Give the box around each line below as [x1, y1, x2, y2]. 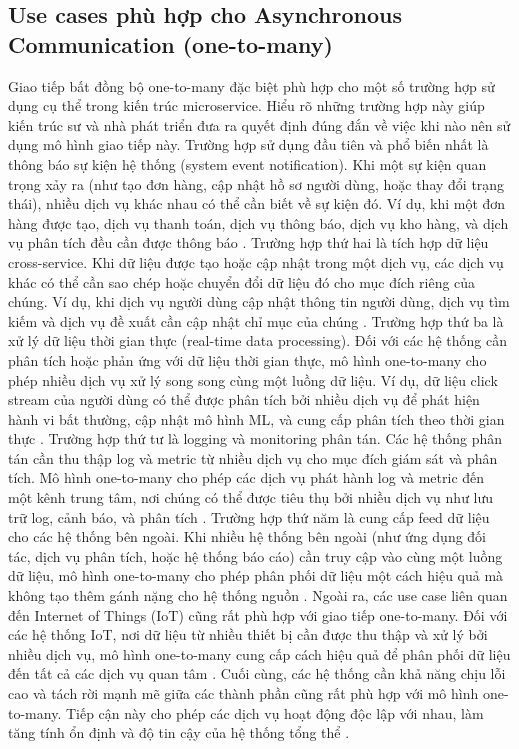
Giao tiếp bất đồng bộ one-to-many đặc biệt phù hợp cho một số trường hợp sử [8, 75, 495, 96]
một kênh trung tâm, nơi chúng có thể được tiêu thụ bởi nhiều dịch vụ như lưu [8, 487, 494, 508]
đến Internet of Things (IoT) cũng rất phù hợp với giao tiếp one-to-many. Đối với [8, 604, 508, 625]
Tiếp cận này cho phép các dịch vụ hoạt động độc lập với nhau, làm [65, 702, 484, 723]
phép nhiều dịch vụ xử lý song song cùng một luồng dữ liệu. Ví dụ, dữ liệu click [8, 369, 498, 390]
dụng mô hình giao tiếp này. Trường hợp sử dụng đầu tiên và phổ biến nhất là [8, 134, 489, 155]
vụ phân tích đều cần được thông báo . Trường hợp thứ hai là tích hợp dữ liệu [8, 232, 489, 253]
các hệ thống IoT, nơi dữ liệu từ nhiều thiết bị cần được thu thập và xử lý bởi [8, 624, 488, 645]
